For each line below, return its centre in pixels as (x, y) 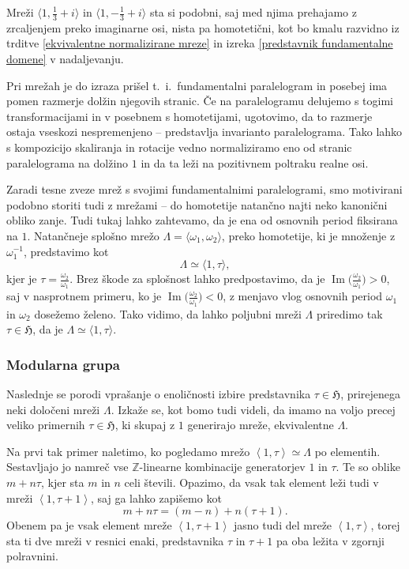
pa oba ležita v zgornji (330, 540)
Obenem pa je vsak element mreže (89, 525)
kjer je (22, 279)
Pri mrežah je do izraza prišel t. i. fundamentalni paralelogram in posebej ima (197, 85)
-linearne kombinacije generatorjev (222, 467)
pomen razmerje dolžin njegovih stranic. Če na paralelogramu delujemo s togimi (200, 101)
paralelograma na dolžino (68, 162)
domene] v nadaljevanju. (65, 59)
